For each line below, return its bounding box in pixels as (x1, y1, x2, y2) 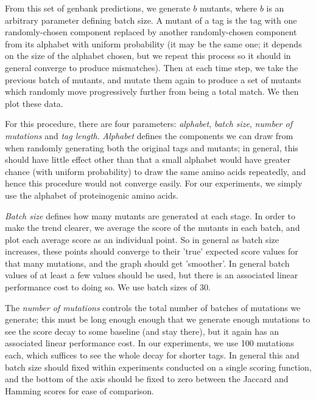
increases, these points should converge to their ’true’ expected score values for (5, 245, 298, 258)
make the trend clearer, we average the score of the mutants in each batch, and (5, 221, 300, 234)
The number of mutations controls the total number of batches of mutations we (5, 301, 301, 314)
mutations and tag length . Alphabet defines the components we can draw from (5, 129, 293, 142)
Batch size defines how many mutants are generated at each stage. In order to (5, 209, 295, 222)
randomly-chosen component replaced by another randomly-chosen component (5, 26, 297, 38)
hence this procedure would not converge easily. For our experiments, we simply (5, 177, 303, 190)
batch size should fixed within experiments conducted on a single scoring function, (5, 360, 312, 373)
